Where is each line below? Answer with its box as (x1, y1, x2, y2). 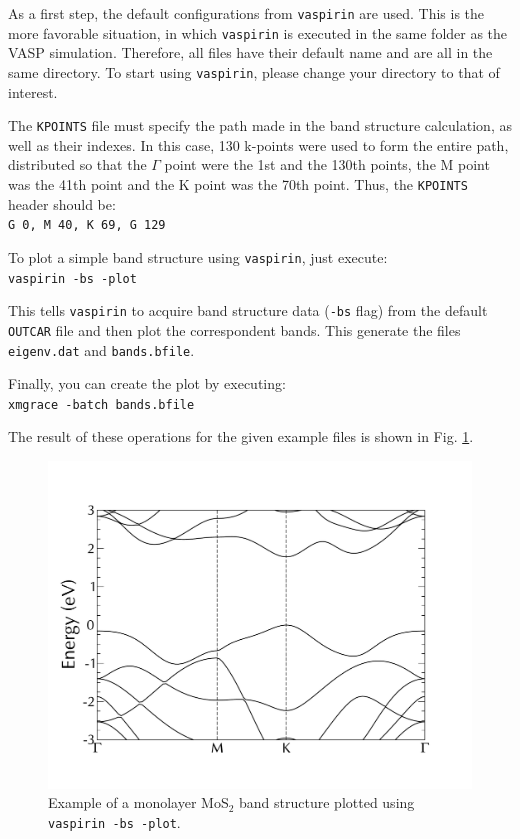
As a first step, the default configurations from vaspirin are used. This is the (8, 3, 485, 23)
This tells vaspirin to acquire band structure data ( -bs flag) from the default (8, 300, 488, 321)
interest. (8, 81, 58, 102)
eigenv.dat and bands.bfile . (8, 339, 195, 360)
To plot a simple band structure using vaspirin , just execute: (8, 246, 388, 267)
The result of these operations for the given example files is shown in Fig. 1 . (8, 426, 474, 447)
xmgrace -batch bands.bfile (8, 397, 195, 412)
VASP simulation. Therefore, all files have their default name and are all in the (8, 42, 493, 63)
